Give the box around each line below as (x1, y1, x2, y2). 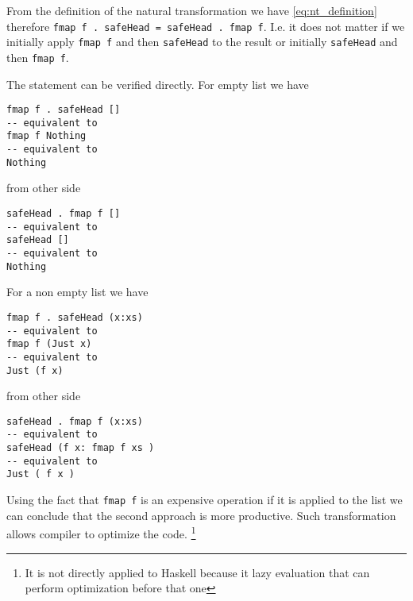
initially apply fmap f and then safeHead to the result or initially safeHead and (6, 33, 398, 50)
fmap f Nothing (6, 130, 87, 142)
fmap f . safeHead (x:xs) (6, 311, 143, 323)
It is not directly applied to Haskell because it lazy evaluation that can (25, 564, 370, 580)
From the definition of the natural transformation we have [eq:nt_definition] (6, 2, 377, 18)
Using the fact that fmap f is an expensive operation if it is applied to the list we (6, 491, 403, 508)
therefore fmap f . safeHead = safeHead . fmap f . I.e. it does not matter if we (6, 17, 405, 34)
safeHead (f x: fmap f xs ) (6, 442, 155, 454)
